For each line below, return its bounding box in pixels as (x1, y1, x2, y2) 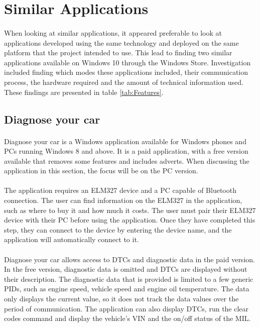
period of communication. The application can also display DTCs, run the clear (4, 303, 249, 313)
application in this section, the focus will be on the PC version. (4, 165, 198, 176)
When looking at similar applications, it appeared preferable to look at (4, 27, 222, 38)
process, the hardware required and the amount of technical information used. (4, 76, 243, 87)
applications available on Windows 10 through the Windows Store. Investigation (4, 57, 251, 67)
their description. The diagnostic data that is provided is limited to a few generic (4, 273, 253, 284)
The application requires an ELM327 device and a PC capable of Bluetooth (4, 185, 236, 195)
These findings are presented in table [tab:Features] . (4, 86, 164, 97)
